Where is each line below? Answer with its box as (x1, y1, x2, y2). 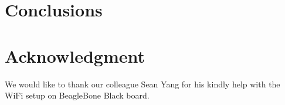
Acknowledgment (5, 43, 145, 67)
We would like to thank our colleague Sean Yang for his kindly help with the (5, 77, 280, 90)
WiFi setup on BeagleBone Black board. (5, 89, 150, 101)
